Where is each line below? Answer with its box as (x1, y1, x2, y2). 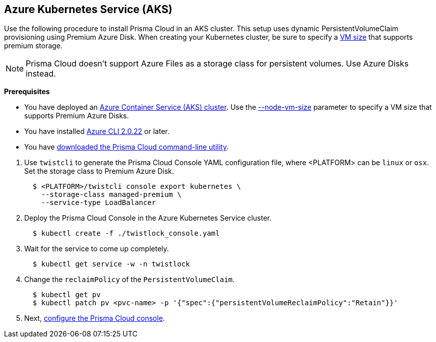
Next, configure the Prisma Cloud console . (24, 314, 165, 323)
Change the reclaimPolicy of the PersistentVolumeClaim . (24, 275, 235, 284)
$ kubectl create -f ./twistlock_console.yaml (32, 229, 220, 238)
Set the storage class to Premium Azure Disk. (24, 167, 174, 176)
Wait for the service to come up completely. (24, 244, 169, 253)
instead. (26, 69, 56, 79)
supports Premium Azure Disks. (24, 111, 129, 120)
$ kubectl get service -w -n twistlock (32, 260, 190, 268)
